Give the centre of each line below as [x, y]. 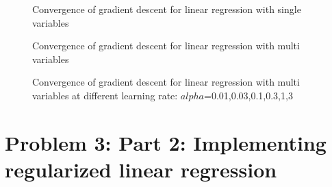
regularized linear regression [141, 169]
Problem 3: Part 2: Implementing [166, 142]
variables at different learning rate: [105, 95]
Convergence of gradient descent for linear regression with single [167, 9]
